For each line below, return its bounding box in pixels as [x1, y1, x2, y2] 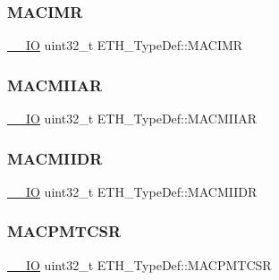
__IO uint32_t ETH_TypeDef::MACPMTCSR [7, 255, 272, 274]
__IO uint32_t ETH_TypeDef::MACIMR [7, 36, 243, 55]
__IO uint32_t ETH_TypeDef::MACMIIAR [7, 109, 258, 128]
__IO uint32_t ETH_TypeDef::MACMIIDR [7, 182, 258, 200]
